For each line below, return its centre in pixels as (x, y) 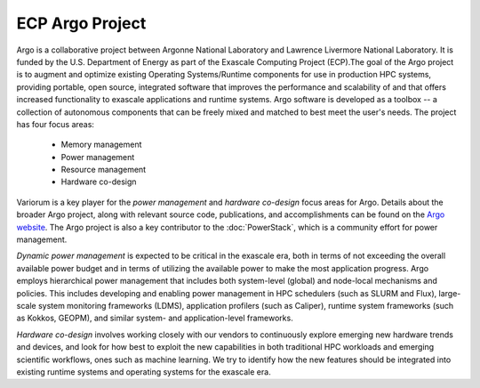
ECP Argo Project (81, 23)
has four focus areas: (56, 124)
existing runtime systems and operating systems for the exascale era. (144, 372)
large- (450, 293)
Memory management (101, 145)
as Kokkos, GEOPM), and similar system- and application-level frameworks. (155, 318)
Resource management (104, 170)
